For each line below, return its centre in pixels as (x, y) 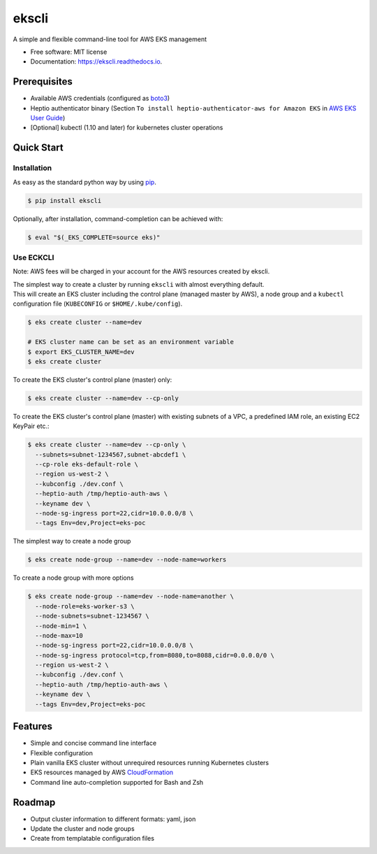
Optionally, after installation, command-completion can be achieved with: (118, 219)
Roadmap (34, 802)
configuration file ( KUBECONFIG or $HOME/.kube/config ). (98, 304)
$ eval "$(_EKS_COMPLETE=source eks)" (94, 237)
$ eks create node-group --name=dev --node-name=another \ (131, 597)
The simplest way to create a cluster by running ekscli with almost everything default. (139, 284)
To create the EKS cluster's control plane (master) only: (93, 379)
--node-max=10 (59, 635)
